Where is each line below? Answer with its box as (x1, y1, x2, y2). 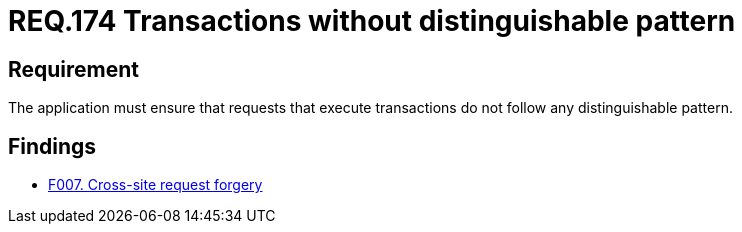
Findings (8, 133, 97, 159)
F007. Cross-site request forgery (48, 176, 263, 194)
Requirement (8, 56, 140, 82)
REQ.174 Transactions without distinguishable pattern (8, 4, 736, 38)
